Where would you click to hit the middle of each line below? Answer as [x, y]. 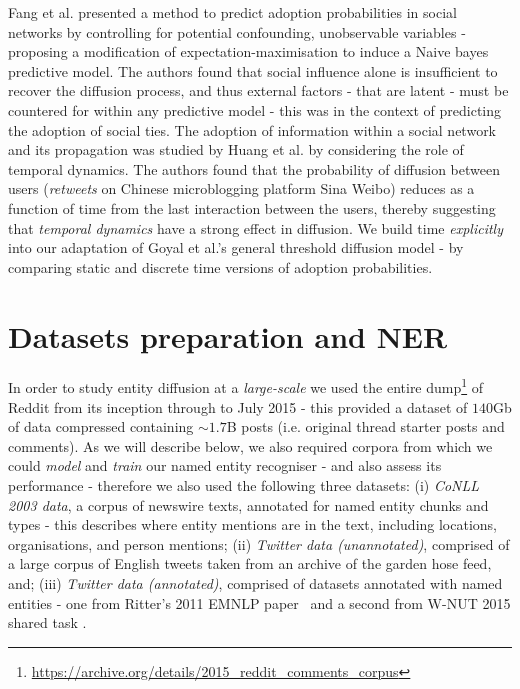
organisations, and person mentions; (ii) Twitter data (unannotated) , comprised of [259, 543]
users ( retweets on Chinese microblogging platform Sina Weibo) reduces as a [241, 188]
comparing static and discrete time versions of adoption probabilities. [220, 266]
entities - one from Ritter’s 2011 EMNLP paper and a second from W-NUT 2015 [259, 602]
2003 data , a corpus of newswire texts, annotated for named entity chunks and [248, 504]
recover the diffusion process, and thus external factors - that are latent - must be [258, 90]
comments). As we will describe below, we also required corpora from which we [250, 445]
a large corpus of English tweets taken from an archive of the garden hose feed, [250, 563]
